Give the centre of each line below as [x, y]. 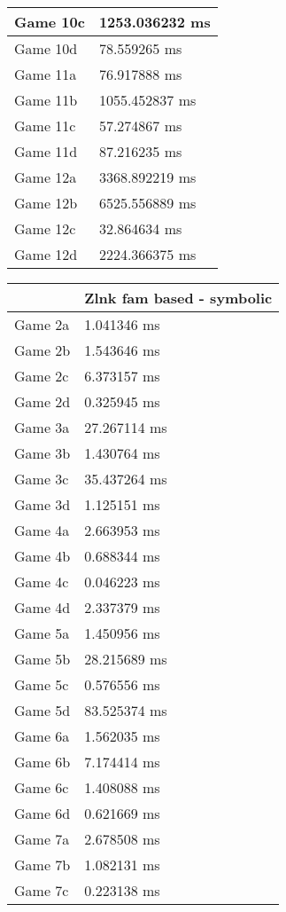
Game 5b [43, 659]
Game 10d [46, 48]
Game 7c [42, 890]
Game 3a [42, 427]
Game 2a [42, 324]
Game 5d [43, 710]
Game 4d [43, 607]
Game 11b [46, 100]
